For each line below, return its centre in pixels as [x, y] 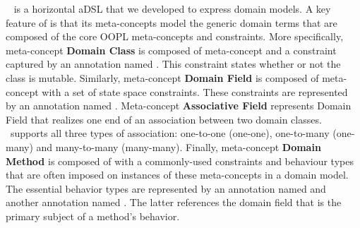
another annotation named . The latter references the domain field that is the [174, 202]
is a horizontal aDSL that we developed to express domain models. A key [172, 8]
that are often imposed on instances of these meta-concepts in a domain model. [177, 175]
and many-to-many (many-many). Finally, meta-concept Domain [179, 146]
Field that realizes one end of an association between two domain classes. [164, 119]
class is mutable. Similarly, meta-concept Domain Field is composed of [162, 77]
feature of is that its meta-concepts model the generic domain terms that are [172, 22]
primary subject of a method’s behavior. [93, 216]
